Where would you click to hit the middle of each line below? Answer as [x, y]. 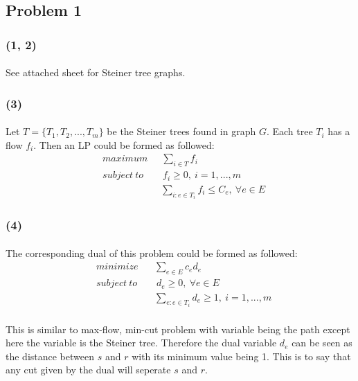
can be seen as [322, 343]
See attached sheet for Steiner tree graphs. [96, 72]
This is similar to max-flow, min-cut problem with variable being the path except [178, 329]
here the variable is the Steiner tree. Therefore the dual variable [141, 343]
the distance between [50, 356]
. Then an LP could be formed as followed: [124, 144]
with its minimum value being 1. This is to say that [241, 356]
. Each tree [289, 131]
